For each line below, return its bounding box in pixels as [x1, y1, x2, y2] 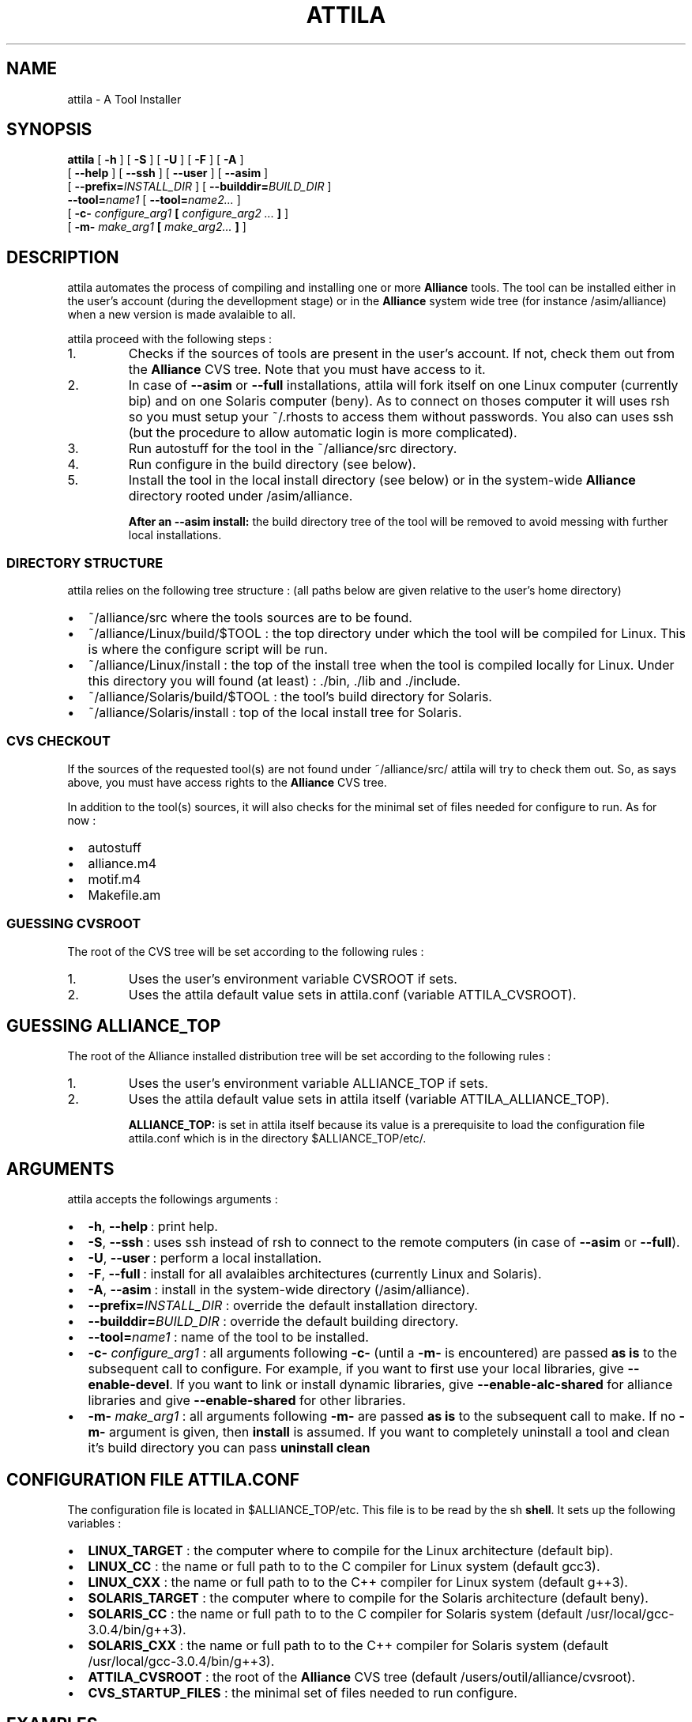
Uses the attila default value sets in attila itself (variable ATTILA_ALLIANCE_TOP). [128, 1091, 610, 1108]
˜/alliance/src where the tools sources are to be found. [88, 610, 412, 626]
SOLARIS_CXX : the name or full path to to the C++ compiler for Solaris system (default [88, 1637, 609, 1654]
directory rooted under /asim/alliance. [128, 488, 353, 504]
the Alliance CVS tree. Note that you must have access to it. [128, 361, 486, 378]
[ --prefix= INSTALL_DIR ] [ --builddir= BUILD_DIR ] [67, 179, 332, 194]
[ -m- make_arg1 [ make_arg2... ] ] [67, 220, 246, 234]
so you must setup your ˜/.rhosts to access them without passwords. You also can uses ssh [128, 409, 674, 425]
